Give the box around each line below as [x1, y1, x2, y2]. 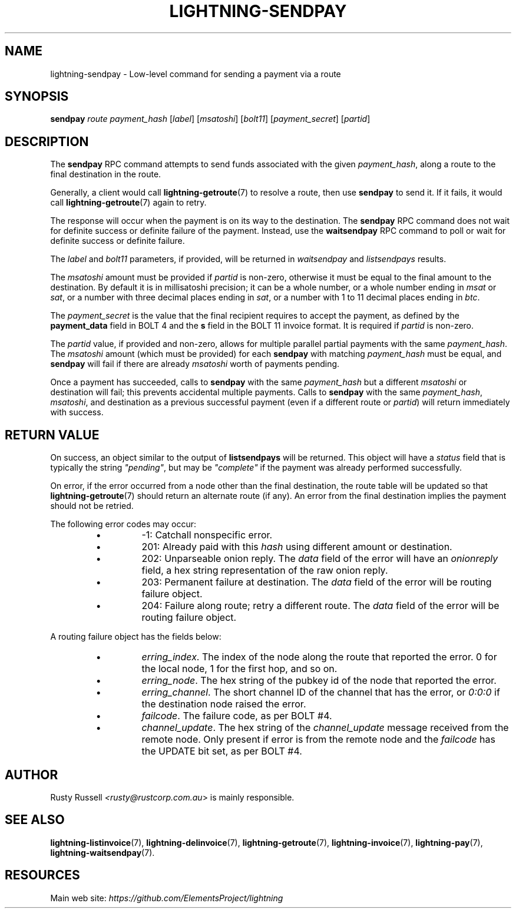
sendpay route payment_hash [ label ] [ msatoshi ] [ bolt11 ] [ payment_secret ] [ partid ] [50, 114, 371, 124]
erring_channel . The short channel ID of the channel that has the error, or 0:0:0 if [141, 686, 500, 699]
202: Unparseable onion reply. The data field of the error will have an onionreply [141, 553, 498, 565]
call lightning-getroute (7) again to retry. [50, 197, 207, 208]
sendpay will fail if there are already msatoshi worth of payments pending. [50, 359, 340, 369]
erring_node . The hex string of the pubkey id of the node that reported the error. [141, 674, 497, 687]
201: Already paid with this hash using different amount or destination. [141, 541, 452, 553]
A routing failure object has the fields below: [50, 631, 221, 642]
